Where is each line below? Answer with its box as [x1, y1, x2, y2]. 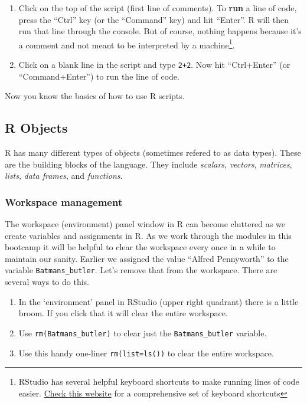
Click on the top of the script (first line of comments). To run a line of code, [18, 2, 297, 14]
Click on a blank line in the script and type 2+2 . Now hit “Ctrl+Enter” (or [18, 58, 290, 71]
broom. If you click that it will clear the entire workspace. [18, 307, 228, 319]
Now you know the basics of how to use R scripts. [5, 90, 185, 102]
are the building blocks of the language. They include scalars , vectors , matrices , [5, 158, 292, 170]
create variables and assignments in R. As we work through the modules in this [5, 229, 292, 241]
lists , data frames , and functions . [5, 169, 123, 182]
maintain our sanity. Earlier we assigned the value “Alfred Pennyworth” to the [5, 252, 289, 264]
